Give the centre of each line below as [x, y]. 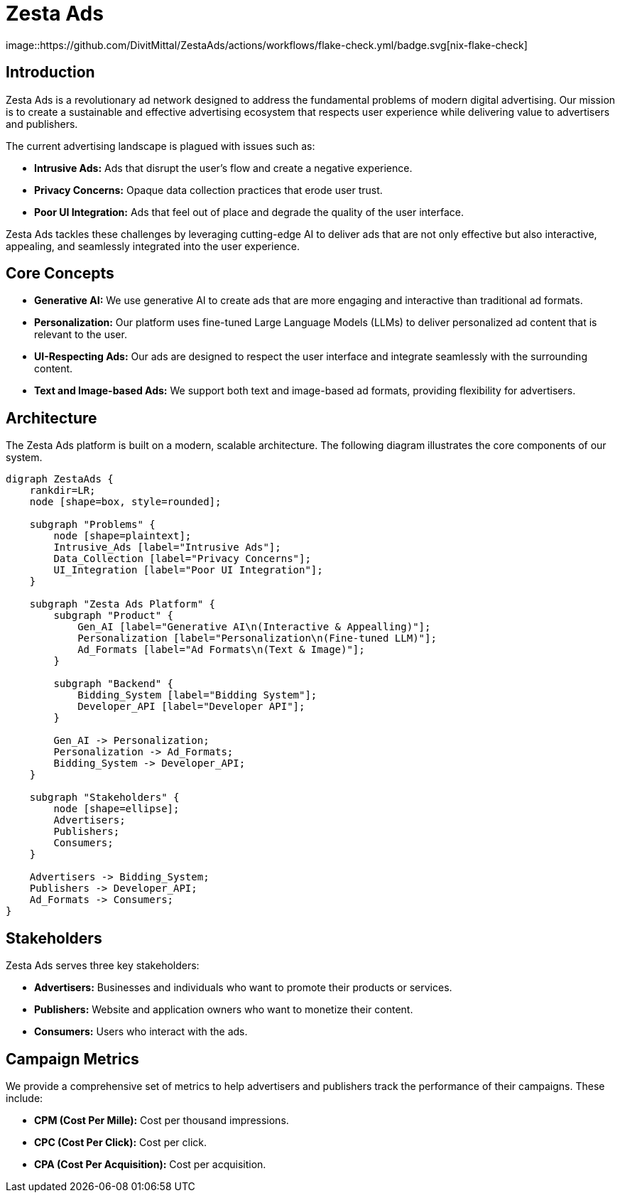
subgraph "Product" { [114, 616]
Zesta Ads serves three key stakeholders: [103, 966]
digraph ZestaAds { [60, 479]
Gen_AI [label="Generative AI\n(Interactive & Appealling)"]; [254, 627]
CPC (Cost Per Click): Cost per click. [121, 1142]
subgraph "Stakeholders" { [104, 798]
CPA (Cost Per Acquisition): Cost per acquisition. [150, 1164]
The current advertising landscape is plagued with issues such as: [161, 146]
